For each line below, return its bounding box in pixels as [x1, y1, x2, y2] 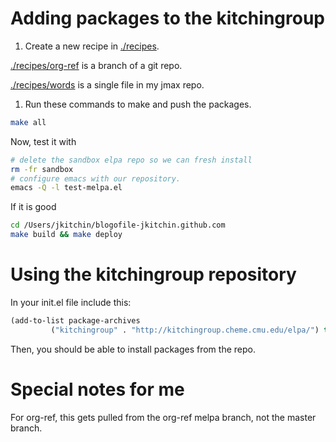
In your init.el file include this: [10, 297, 132, 308]
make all [10, 117, 47, 127]
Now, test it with [10, 135, 77, 147]
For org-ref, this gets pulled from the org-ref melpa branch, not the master [10, 411, 317, 423]
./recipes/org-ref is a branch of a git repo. [10, 59, 183, 71]
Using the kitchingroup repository [10, 263, 297, 286]
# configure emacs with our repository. [10, 173, 182, 184]
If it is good [10, 201, 57, 213]
